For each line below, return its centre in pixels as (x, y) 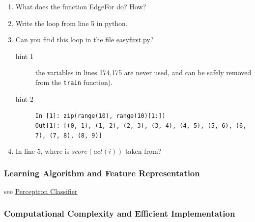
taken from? (143, 151)
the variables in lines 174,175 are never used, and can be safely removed (143, 72)
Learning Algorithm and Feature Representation (102, 173)
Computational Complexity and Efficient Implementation (120, 213)
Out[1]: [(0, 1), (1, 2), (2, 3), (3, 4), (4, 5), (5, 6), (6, (141, 125)
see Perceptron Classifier (41, 191)
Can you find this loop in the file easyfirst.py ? (85, 40)
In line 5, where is (42, 151)
